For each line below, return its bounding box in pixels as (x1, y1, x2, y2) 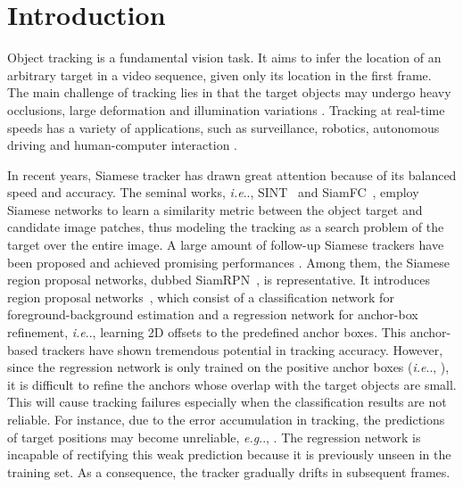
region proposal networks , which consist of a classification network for (7, 287, 394, 306)
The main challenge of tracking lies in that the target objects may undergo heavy (7, 83, 451, 102)
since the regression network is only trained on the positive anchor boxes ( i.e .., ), (7, 358, 450, 376)
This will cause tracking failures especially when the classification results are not (7, 392, 447, 411)
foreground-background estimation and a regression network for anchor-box (7, 305, 418, 324)
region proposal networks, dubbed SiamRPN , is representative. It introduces (7, 270, 430, 289)
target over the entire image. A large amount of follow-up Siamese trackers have (7, 235, 444, 254)
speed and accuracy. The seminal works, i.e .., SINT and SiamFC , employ (7, 183, 419, 202)
